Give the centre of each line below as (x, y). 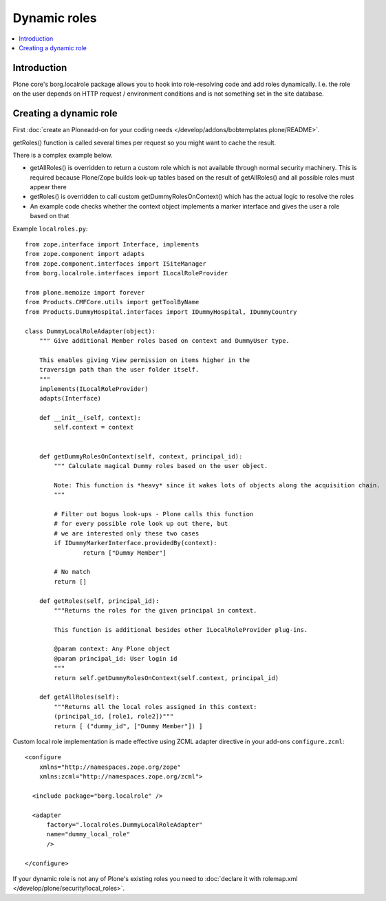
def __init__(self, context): (90, 418)
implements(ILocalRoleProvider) (94, 389)
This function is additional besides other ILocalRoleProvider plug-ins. (181, 629)
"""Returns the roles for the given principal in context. (156, 610)
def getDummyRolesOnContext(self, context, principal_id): (141, 456)
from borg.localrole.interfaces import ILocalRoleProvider (127, 273)
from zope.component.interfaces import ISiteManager (116, 264)
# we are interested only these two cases (127, 533)
